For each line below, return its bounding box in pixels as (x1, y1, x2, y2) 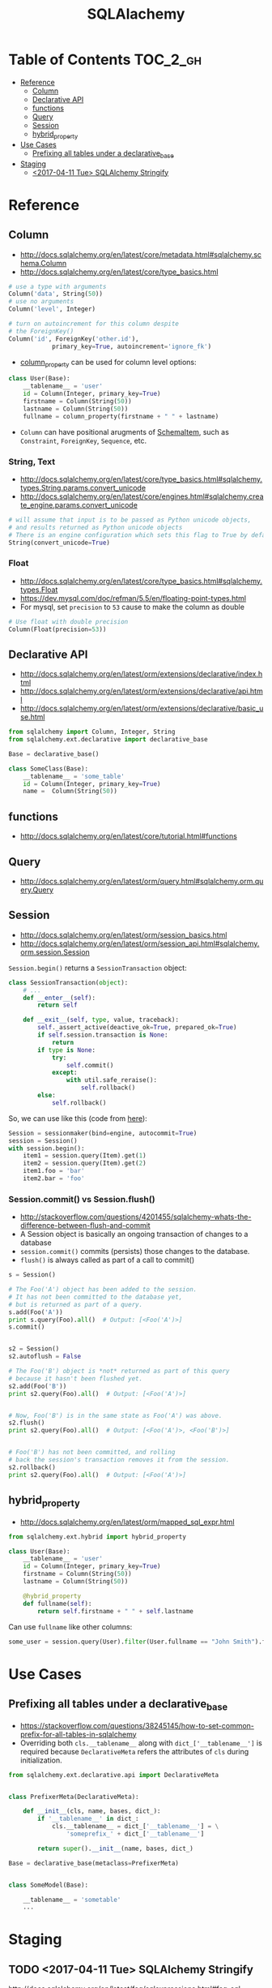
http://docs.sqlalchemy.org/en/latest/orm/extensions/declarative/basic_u (19, 703, 264, 714)
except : (51, 1068, 79, 1077)
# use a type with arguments (8, 282, 107, 290)
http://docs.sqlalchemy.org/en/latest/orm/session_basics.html (19, 930, 227, 939)
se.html (19, 712, 45, 722)
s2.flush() (8, 1419, 45, 1428)
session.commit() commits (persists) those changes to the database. (19, 1247, 250, 1256)
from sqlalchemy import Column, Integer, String (8, 728, 176, 736)
